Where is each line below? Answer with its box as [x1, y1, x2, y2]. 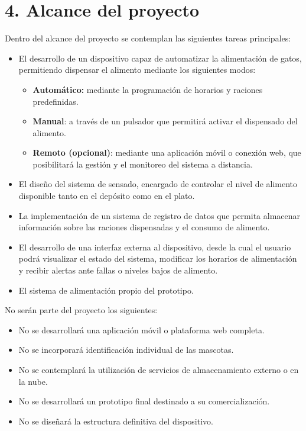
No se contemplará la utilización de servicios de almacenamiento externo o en [18, 364, 299, 375]
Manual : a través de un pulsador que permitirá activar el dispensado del [32, 115, 298, 127]
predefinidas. [32, 95, 79, 107]
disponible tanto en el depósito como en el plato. [18, 189, 195, 202]
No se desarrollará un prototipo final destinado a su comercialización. [18, 395, 270, 407]
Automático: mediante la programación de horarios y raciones [32, 83, 263, 95]
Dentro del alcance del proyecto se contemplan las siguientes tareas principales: [5, 32, 291, 44]
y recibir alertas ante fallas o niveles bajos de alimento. [18, 264, 218, 276]
